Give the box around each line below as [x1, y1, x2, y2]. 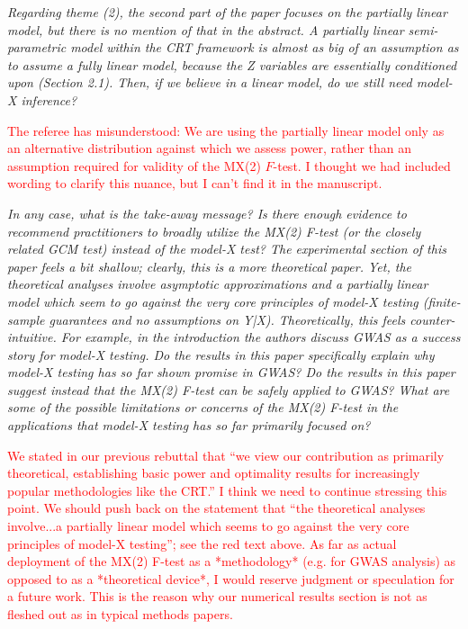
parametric [7, 38, 67, 57]
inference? [21, 90, 77, 109]
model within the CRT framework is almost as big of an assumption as [70, 38, 459, 57]
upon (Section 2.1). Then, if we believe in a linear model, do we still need [7, 73, 412, 92]
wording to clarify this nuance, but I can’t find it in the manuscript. [7, 174, 382, 193]
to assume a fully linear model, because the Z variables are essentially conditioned [7, 55, 457, 74]
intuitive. [7, 328, 57, 346]
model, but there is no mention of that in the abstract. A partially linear [7, 20, 404, 39]
